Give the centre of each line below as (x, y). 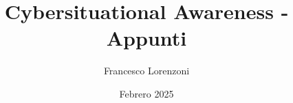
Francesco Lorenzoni (146, 71)
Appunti (146, 38)
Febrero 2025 (146, 93)
